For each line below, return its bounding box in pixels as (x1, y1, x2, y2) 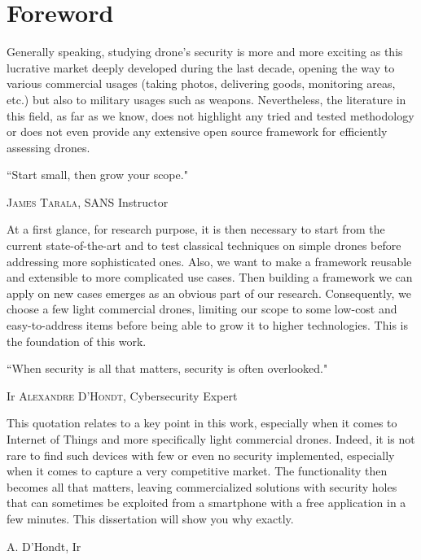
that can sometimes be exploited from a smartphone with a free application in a (7, 494, 406, 511)
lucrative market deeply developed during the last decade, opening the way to (7, 59, 395, 76)
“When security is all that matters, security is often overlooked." (7, 360, 328, 377)
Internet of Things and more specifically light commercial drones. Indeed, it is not (7, 431, 415, 447)
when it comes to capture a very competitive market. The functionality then (7, 462, 388, 479)
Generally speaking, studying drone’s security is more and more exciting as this (7, 43, 403, 60)
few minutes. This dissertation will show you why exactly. (7, 510, 294, 527)
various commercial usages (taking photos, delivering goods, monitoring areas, (7, 75, 396, 92)
